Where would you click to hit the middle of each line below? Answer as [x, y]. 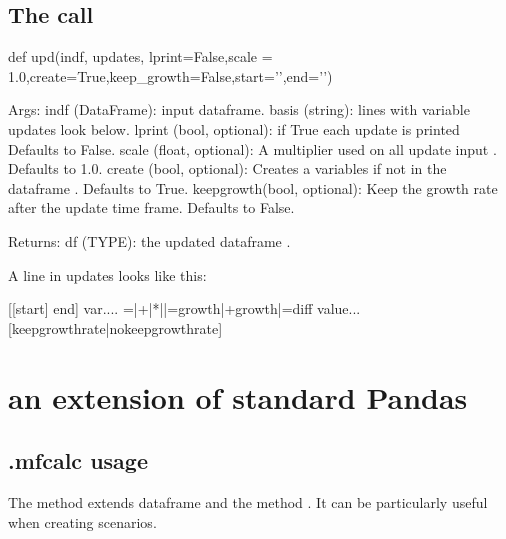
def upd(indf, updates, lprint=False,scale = [140, 56]
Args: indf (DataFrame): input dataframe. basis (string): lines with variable [239, 109]
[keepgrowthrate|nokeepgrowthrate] [115, 327]
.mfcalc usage [78, 460]
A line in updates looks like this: [107, 274]
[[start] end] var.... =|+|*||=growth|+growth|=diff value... [184, 308]
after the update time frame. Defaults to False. [151, 207]
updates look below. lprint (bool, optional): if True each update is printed [234, 128]
